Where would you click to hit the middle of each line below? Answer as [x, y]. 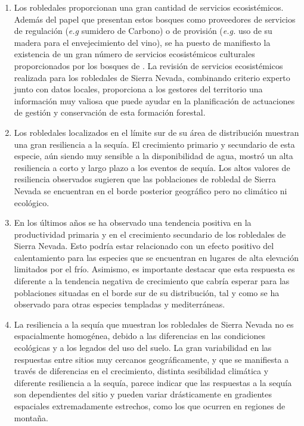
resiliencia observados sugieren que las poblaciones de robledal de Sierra [145, 179]
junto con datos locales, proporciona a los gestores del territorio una [138, 89]
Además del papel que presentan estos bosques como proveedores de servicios [155, 19]
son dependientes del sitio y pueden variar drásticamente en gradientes [143, 394]
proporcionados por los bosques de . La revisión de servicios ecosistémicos [148, 65]
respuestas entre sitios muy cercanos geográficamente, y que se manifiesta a [151, 359]
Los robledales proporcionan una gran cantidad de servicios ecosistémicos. [149, 7]
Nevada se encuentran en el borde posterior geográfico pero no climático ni [151, 190]
